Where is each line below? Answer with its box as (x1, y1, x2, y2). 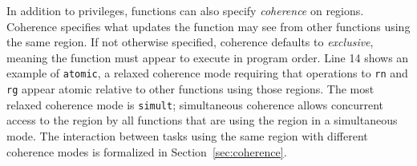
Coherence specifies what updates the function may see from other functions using (6, 18, 411, 34)
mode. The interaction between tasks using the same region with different (6, 127, 368, 144)
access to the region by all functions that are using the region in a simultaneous (6, 112, 398, 128)
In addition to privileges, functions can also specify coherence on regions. (6, 2, 364, 18)
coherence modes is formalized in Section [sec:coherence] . (6, 143, 287, 160)
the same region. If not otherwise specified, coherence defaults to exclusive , (6, 34, 374, 50)
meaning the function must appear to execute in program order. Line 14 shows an (6, 49, 409, 65)
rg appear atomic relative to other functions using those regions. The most (6, 81, 374, 97)
